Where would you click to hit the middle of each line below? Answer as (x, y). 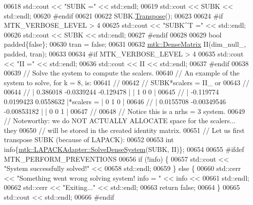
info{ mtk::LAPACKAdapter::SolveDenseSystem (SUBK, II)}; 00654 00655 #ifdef (124, 149)
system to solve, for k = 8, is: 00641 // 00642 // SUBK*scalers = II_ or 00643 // (127, 82)
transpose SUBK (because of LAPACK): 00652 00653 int (89, 140)
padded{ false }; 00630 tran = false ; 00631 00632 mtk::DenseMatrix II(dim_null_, (125, 44)
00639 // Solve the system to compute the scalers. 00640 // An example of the (122, 73)
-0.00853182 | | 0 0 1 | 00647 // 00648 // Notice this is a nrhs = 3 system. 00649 (125, 111)
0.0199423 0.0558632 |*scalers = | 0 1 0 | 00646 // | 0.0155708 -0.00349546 (115, 101)
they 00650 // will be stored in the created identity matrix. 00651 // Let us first (124, 130)
